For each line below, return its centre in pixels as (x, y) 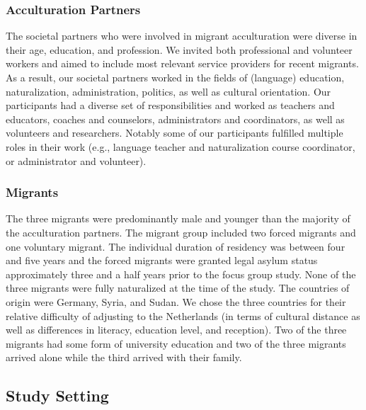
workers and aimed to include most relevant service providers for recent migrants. (182, 63)
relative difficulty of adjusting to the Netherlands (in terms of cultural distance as (183, 315)
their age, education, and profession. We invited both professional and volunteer (179, 49)
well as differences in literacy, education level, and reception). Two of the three (176, 330)
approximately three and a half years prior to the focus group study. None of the (181, 274)
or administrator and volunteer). (76, 160)
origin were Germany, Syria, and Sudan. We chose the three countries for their (176, 301)
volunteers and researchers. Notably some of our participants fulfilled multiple (175, 133)
